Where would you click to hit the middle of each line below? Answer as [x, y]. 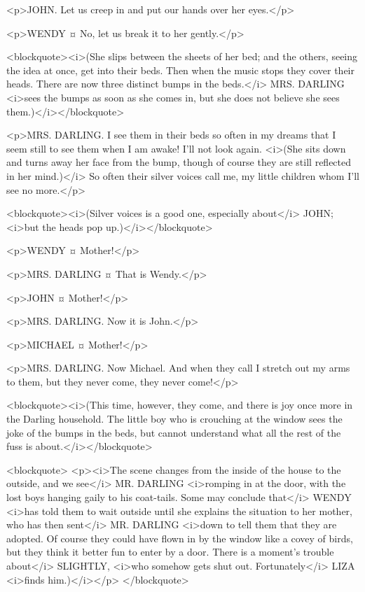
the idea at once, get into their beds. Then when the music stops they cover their [180, 70]
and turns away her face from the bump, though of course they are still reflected [179, 162]
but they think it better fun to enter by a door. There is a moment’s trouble [170, 552]
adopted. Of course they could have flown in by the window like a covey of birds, [180, 538]
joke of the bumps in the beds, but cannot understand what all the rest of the [174, 432]
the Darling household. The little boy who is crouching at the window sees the [174, 419]
